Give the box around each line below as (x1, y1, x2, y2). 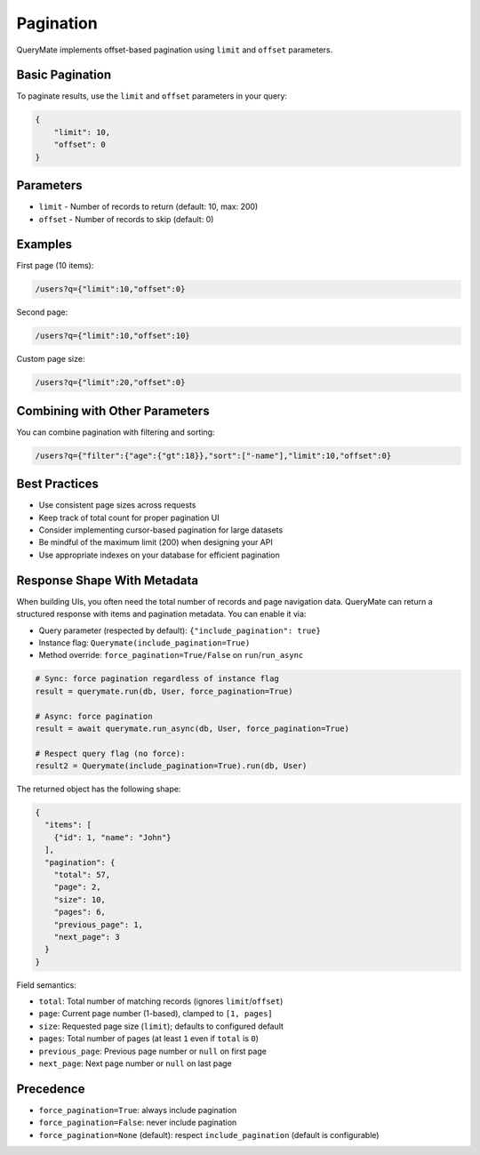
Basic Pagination (16, 68, 111, 83)
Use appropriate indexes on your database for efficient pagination (38, 549, 280, 560)
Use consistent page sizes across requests (38, 500, 196, 510)
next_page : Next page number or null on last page (38, 1058, 233, 1069)
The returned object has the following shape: (16, 783, 181, 795)
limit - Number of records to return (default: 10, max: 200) (38, 201, 259, 213)
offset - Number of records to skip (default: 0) (38, 213, 214, 224)
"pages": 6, (53, 907, 107, 918)
